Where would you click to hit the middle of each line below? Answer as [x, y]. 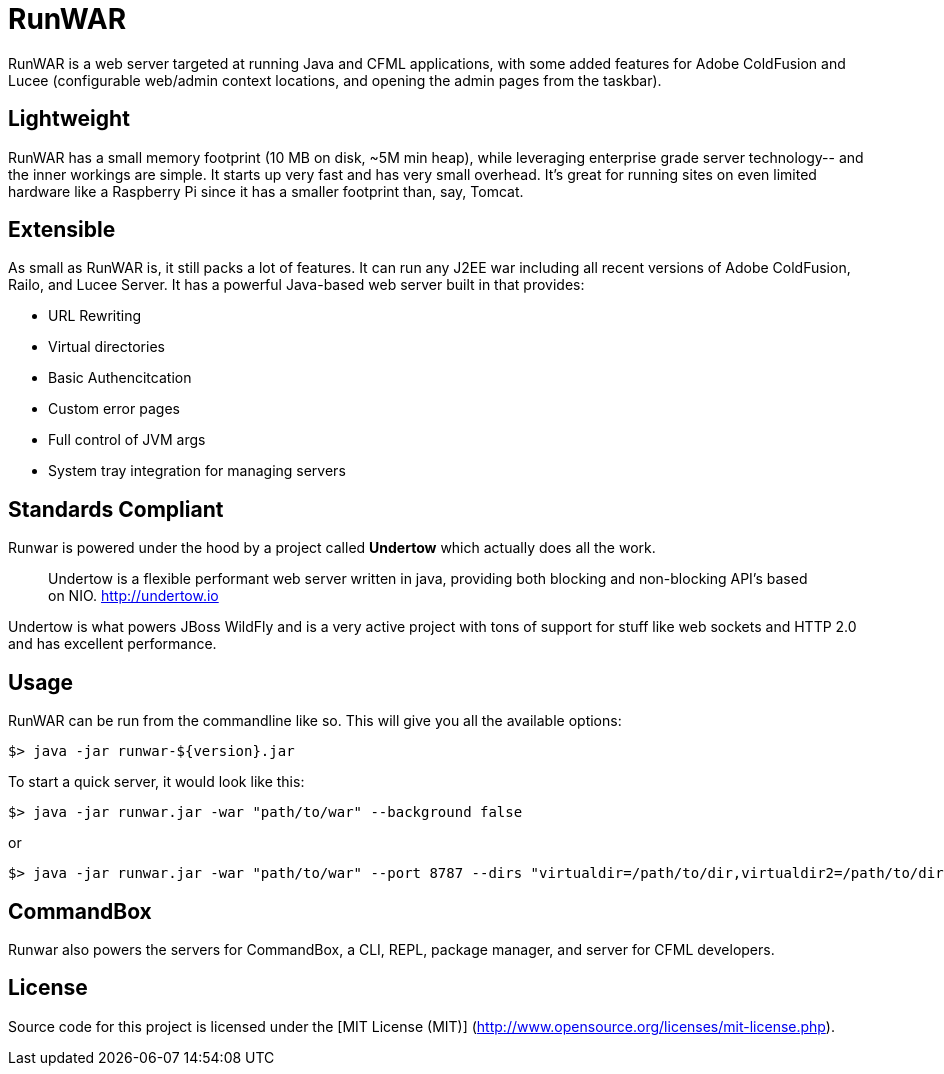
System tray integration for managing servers [197, 471]
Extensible [62, 230]
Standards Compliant [116, 509]
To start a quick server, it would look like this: [156, 782]
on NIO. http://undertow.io [133, 596]
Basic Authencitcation [120, 378]
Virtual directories [106, 347]
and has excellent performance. [112, 644]
